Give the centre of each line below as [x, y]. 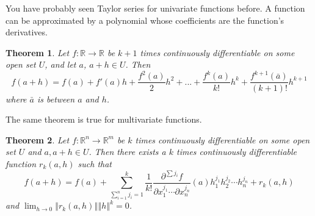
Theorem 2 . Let [38, 139]
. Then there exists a [127, 152]
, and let [60, 64]
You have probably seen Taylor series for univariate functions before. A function [155, 8]
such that [95, 163]
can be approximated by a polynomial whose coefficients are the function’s [145, 20]
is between [56, 99]
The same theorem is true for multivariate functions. [104, 119]
